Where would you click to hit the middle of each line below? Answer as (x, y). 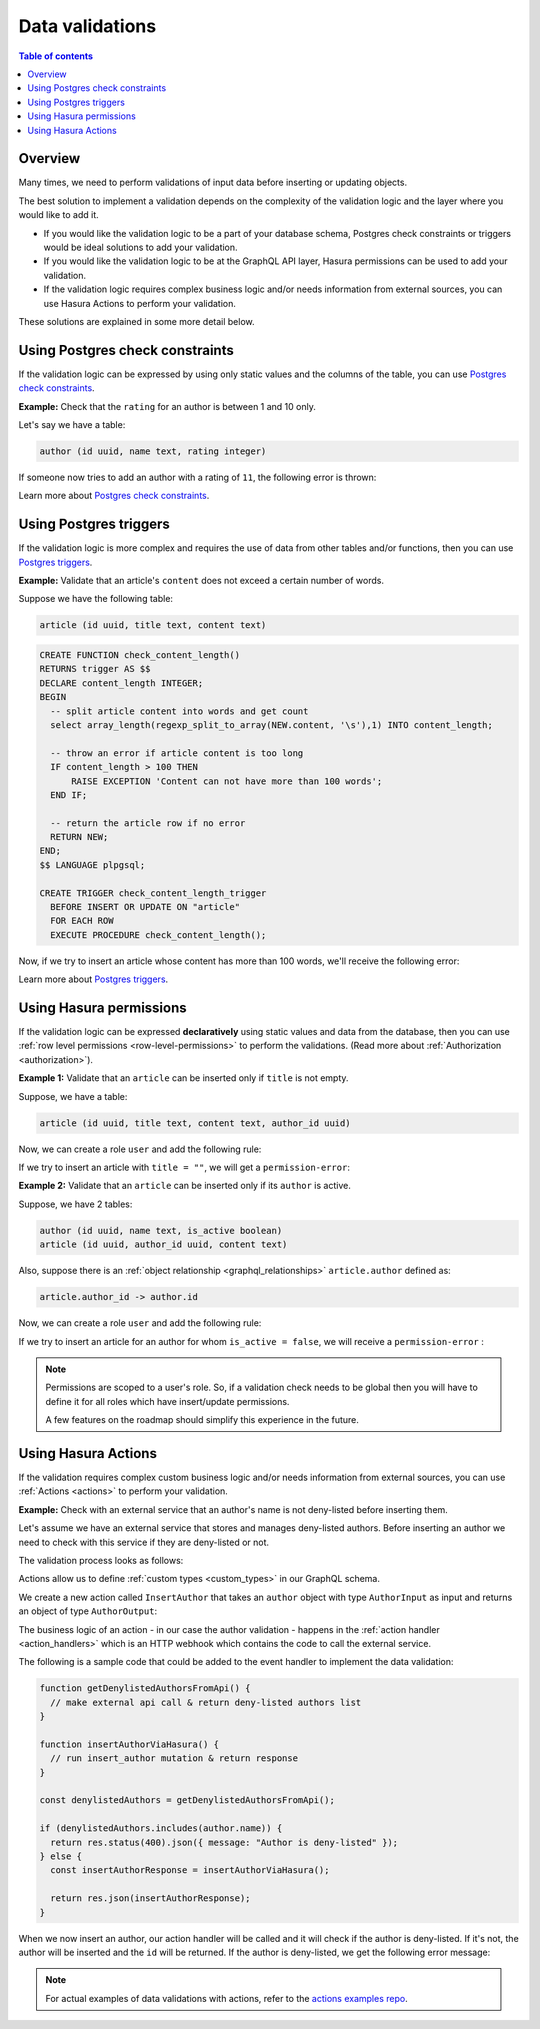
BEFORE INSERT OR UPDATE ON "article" (145, 907)
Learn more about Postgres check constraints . (114, 496)
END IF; (69, 794)
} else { (61, 1856)
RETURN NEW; (79, 837)
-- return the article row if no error (148, 823)
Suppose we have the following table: (96, 599)
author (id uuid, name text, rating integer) (153, 451)
